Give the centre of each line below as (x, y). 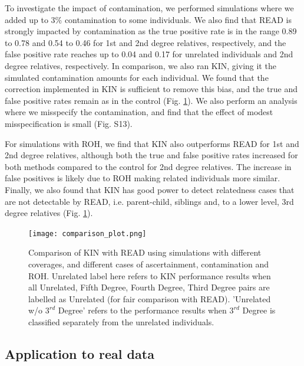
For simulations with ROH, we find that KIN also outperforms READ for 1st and (152, 143)
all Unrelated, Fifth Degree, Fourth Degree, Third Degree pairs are (149, 287)
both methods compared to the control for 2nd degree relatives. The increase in (148, 166)
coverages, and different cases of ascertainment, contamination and (148, 264)
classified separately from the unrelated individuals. (121, 321)
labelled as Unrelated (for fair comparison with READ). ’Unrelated (150, 298)
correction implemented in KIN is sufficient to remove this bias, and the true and (151, 89)
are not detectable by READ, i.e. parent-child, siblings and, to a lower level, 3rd (149, 201)
